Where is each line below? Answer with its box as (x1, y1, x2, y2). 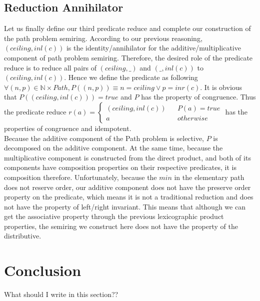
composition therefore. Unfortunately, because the (4, 171, 157, 182)
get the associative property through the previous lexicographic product (4, 211, 224, 221)
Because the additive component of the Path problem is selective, (4, 132, 204, 143)
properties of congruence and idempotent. (4, 122, 131, 133)
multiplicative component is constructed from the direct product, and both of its (4, 152, 251, 162)
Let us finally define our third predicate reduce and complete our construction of (4, 23, 251, 33)
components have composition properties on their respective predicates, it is (4, 162, 236, 172)
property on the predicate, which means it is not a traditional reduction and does (4, 191, 253, 202)
